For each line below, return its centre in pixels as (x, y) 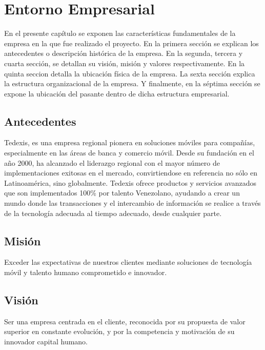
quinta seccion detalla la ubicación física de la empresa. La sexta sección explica (130, 73)
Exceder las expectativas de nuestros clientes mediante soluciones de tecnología (128, 262)
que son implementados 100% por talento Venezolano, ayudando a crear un (122, 193)
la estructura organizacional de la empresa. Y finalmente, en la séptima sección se (132, 83)
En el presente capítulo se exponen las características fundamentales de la (120, 33)
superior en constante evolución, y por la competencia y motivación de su (119, 331)
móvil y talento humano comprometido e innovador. (86, 272)
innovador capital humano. (46, 342)
